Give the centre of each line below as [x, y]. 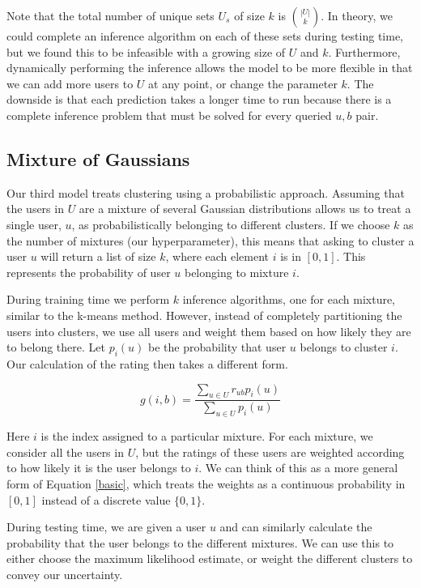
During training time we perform [88, 299]
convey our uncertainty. [65, 574]
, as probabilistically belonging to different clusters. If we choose [231, 224]
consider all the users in [65, 452]
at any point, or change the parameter [243, 83]
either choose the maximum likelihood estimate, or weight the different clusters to [210, 558]
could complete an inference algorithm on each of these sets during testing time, [205, 36]
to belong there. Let [56, 347]
